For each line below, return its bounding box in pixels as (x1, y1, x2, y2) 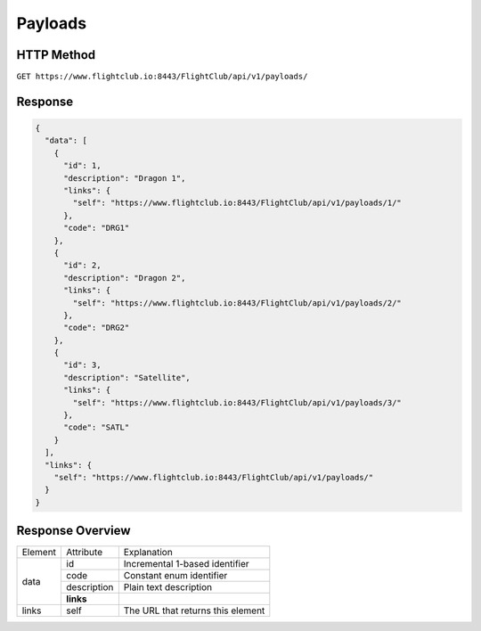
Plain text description (123, 581, 213, 594)
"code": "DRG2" (63, 323, 130, 333)
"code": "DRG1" (63, 223, 130, 234)
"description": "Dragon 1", (63, 173, 186, 183)
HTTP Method (16, 47, 96, 62)
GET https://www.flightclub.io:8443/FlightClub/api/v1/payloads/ (16, 71, 308, 82)
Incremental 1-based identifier (123, 558, 249, 570)
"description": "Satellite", (63, 373, 191, 382)
